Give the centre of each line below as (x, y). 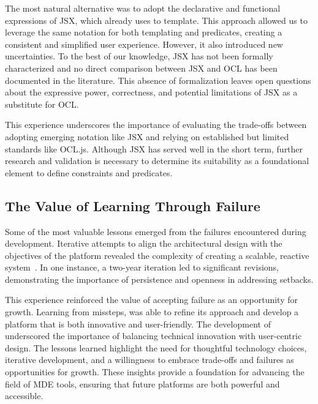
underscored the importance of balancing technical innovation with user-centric (153, 336)
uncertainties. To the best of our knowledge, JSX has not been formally (139, 56)
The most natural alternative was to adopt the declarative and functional (143, 8)
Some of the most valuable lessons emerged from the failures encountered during (156, 231)
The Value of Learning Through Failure (133, 205)
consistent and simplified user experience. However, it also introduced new (144, 44)
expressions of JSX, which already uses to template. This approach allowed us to (156, 20)
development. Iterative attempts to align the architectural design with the (144, 243)
